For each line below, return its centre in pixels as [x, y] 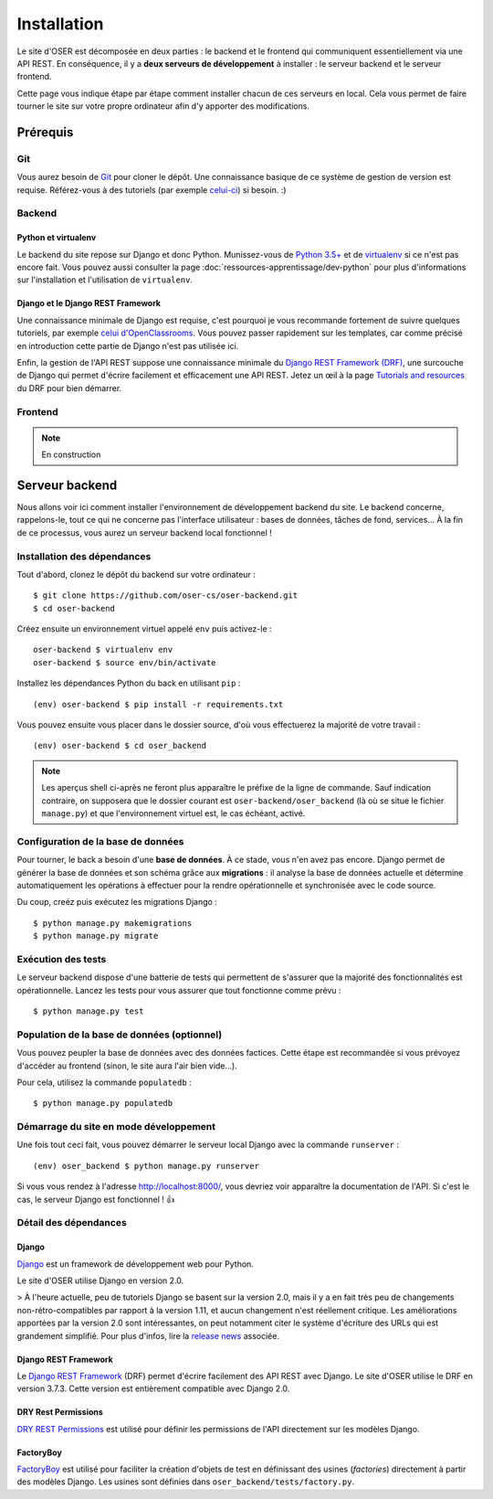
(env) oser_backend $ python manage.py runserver [147, 1166]
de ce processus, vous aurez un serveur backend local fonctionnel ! [145, 532]
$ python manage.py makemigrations [113, 923]
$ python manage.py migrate [96, 936]
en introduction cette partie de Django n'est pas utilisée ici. [128, 346]
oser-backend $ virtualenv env [103, 650]
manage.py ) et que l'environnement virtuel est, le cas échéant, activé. [173, 813]
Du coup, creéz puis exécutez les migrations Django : [117, 902]
